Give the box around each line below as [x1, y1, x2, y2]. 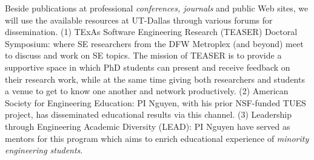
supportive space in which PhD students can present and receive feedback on [5, 60, 290, 73]
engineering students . [5, 144, 83, 156]
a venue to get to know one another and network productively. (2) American [5, 85, 289, 97]
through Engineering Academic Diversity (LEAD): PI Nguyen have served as [5, 120, 290, 132]
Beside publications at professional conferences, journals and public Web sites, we [5, 2, 309, 14]
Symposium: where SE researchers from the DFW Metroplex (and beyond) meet [5, 37, 304, 50]
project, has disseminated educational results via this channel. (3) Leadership [5, 108, 292, 121]
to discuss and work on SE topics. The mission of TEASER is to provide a [5, 49, 282, 62]
